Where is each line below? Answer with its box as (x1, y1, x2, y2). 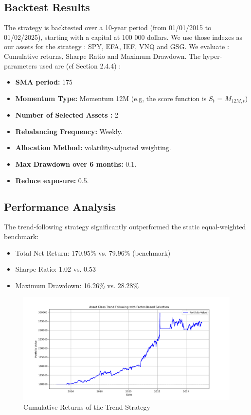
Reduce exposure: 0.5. (15, 175, 89, 185)
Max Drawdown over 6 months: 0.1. (15, 159, 137, 169)
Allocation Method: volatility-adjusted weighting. (15, 142, 171, 153)
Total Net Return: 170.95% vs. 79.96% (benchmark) (15, 247, 171, 258)
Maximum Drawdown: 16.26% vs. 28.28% (15, 280, 139, 290)
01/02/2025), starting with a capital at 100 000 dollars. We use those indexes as (4, 32, 243, 42)
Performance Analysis (4, 199, 116, 214)
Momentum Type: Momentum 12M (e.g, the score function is (15, 93, 207, 103)
